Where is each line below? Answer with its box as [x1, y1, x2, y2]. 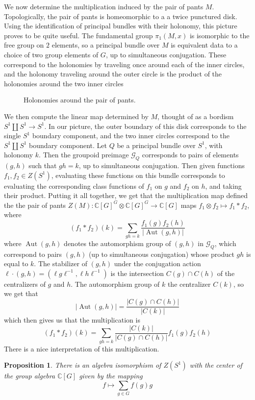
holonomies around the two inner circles [4, 78, 124, 88]
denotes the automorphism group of [64, 238, 171, 248]
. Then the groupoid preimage [39, 150, 129, 160]
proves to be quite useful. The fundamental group [4, 30, 153, 40]
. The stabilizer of [34, 258, 87, 269]
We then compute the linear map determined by [4, 111, 149, 121]
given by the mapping [79, 371, 143, 381]
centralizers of [4, 278, 46, 289]
